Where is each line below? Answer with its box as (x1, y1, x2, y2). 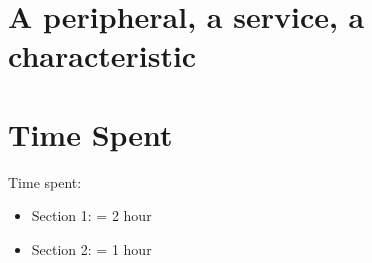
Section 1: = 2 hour (31, 205, 152, 226)
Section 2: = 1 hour (31, 238, 152, 259)
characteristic (8, 35, 197, 76)
